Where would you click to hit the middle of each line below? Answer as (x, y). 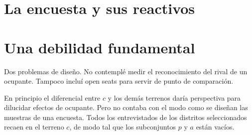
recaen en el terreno (34, 127)
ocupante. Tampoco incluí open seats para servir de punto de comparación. (119, 81)
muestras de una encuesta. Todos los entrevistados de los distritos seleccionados (126, 117)
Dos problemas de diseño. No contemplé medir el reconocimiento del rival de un (126, 71)
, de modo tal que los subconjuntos (123, 127)
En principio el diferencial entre (52, 97)
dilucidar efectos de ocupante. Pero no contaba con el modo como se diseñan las (126, 107)
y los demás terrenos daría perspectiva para (174, 97)
